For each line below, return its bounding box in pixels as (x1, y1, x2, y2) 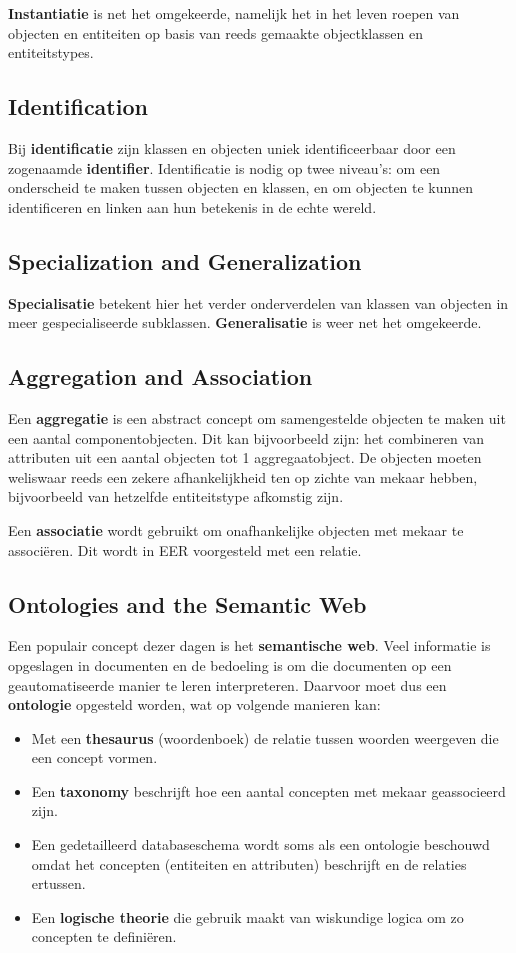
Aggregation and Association (8, 361, 313, 392)
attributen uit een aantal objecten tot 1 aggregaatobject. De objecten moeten (8, 447, 482, 468)
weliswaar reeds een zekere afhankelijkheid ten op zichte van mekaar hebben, (8, 466, 478, 487)
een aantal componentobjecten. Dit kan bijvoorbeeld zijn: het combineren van (8, 427, 484, 448)
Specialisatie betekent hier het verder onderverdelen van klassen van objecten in (8, 292, 509, 313)
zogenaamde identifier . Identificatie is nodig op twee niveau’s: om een (8, 157, 441, 178)
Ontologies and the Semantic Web (8, 588, 367, 619)
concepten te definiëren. (31, 926, 177, 947)
